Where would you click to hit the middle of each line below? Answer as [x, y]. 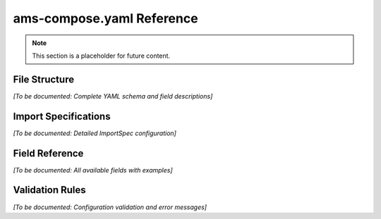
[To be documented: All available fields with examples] [93, 170]
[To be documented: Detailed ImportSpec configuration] [95, 133]
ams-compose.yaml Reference [105, 18]
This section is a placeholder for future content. [101, 56]
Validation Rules [49, 190]
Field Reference [48, 153]
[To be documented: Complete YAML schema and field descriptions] [113, 96]
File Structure [43, 79]
